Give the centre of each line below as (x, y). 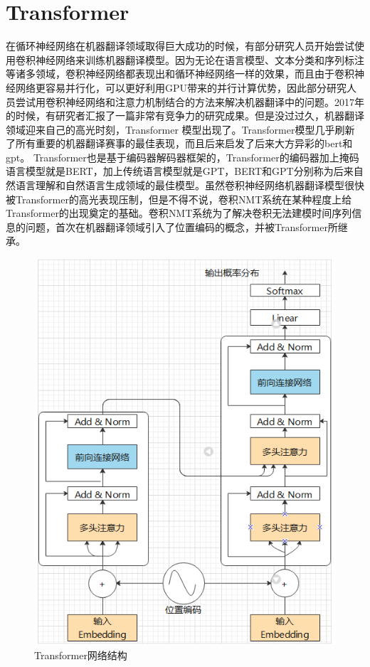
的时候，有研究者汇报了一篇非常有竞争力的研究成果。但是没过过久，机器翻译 (185, 116)
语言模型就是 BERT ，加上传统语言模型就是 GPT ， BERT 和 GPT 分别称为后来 (180, 171)
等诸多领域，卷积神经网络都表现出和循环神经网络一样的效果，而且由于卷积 (180, 74)
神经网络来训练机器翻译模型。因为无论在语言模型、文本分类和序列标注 (200, 59)
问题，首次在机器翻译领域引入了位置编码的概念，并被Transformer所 (181, 226)
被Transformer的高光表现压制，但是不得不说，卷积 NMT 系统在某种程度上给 (179, 199)
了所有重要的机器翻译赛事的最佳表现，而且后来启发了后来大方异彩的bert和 (179, 143)
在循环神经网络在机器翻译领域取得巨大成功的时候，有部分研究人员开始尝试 (180, 46)
